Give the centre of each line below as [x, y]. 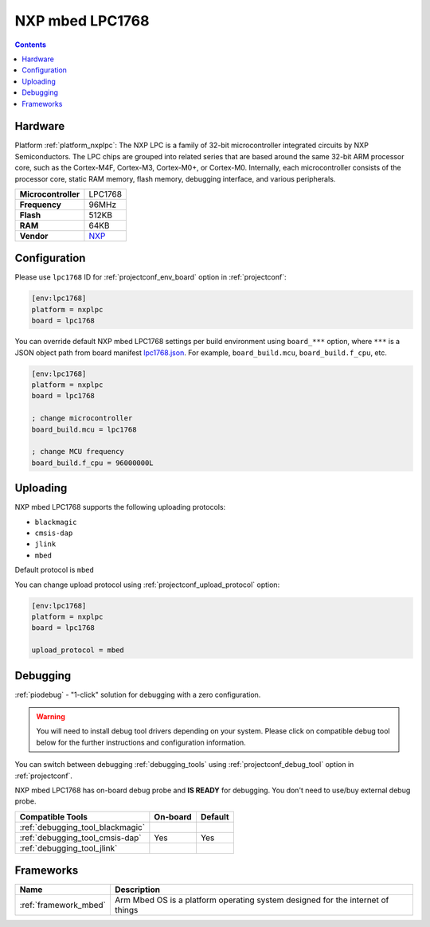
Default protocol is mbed [55, 570]
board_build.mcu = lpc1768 [84, 429]
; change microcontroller [82, 419]
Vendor [34, 236]
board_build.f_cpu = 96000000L [93, 463]
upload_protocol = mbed [78, 650]
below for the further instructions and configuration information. [141, 742]
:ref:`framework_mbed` [63, 905]
